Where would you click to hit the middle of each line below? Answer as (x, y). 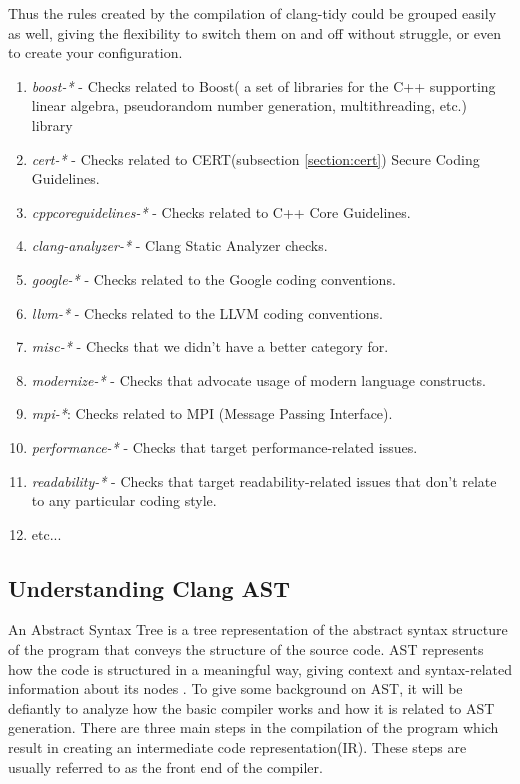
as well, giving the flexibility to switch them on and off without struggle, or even (255, 32)
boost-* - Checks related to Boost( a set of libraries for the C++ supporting (263, 85)
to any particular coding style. (124, 500)
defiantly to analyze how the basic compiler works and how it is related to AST (251, 707)
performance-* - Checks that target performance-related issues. (224, 446)
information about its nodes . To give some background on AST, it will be (235, 688)
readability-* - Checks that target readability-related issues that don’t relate (264, 480)
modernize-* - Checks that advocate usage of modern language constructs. (258, 379)
